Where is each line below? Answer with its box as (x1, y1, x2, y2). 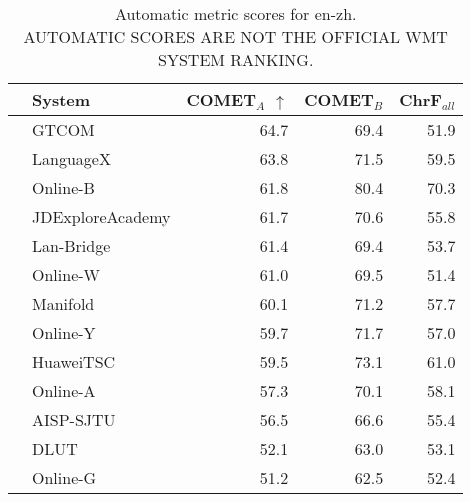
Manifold (32, 292, 95, 315)
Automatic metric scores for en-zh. (114, 2, 357, 25)
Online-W (32, 263, 101, 286)
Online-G (32, 466, 97, 489)
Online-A (32, 379, 96, 402)
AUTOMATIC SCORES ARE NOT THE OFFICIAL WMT (23, 25, 448, 48)
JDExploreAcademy (32, 205, 171, 228)
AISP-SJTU (32, 408, 116, 431)
